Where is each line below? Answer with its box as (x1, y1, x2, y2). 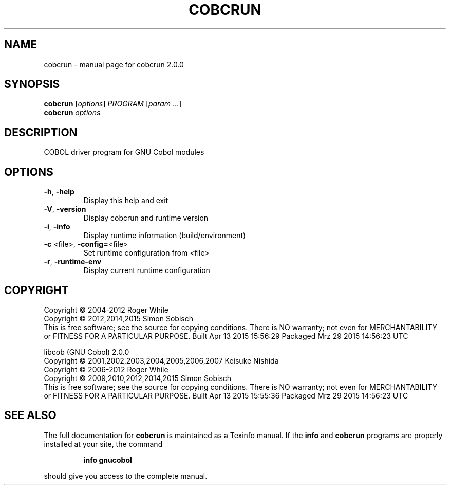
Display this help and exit (83, 196, 168, 205)
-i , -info (44, 222, 70, 231)
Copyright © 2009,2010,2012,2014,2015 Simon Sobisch (44, 373, 232, 383)
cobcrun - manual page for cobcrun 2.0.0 (44, 60, 184, 69)
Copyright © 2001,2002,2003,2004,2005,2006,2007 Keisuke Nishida (44, 356, 279, 365)
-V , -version (44, 205, 86, 214)
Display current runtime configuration (83, 266, 210, 275)
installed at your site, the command (44, 439, 163, 448)
